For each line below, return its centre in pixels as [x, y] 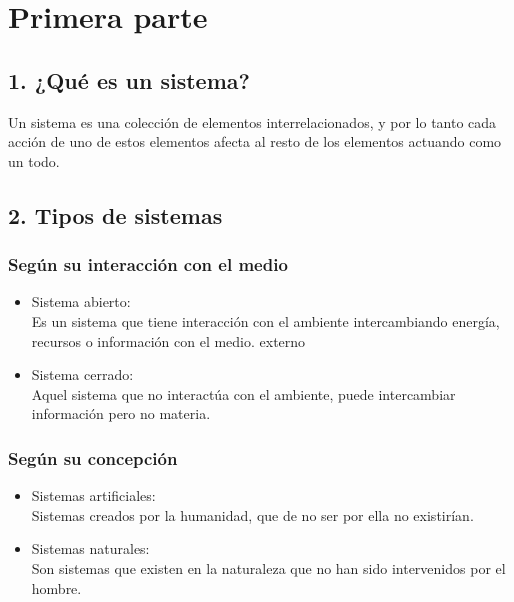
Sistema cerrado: [82, 374]
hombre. [56, 587]
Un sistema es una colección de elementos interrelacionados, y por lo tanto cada [252, 121]
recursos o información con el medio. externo [168, 340]
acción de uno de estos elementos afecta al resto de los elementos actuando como [255, 141]
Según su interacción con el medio [148, 264]
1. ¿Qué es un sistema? [129, 79]
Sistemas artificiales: [93, 495]
